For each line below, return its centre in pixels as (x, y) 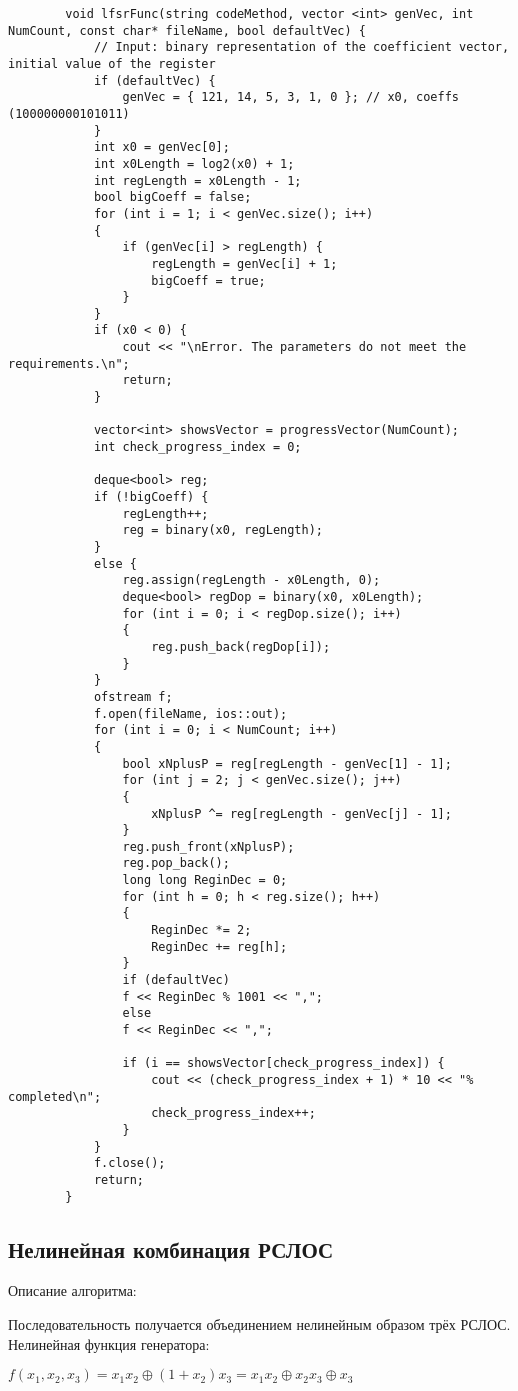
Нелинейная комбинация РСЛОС (171, 1248)
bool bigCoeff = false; (172, 197)
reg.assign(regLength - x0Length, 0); (251, 580)
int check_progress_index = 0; (197, 447)
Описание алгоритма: (72, 1290)
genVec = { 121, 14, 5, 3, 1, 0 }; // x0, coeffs (291, 97)
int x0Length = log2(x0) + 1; (194, 163)
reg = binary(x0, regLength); (222, 530)
